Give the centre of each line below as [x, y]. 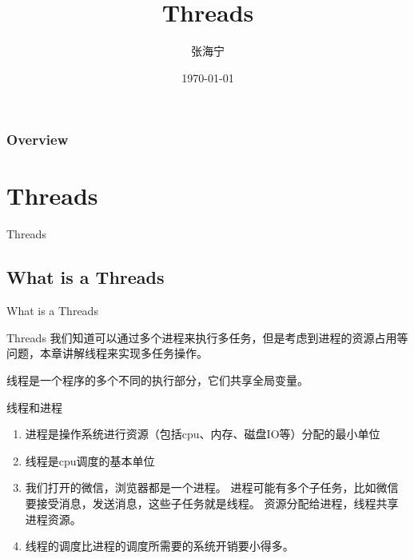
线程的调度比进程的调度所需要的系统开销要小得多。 [159, 546]
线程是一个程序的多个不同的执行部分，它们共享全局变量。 [157, 379]
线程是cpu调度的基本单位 [90, 460]
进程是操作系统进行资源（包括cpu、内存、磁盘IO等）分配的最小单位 [203, 434]
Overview [38, 140]
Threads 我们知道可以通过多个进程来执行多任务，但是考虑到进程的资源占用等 [207, 337]
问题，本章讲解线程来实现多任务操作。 [107, 353]
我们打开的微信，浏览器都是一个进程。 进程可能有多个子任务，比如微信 [212, 487]
